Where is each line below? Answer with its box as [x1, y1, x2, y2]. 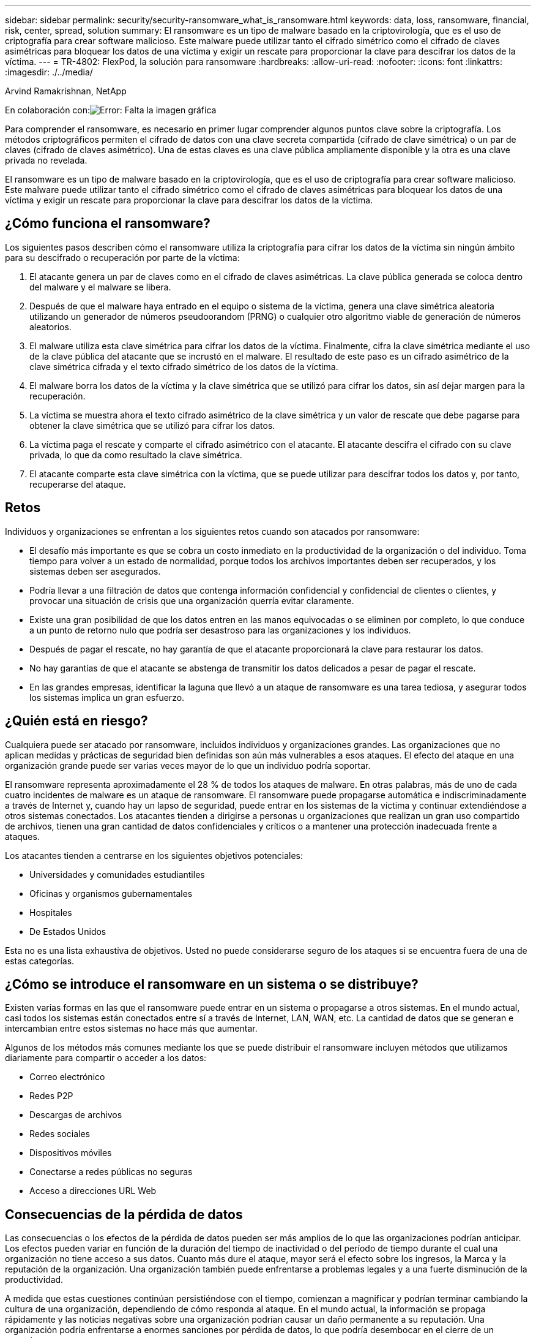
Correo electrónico [29, 1072, 105, 1083]
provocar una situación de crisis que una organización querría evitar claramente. [29, 595, 354, 606]
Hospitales [29, 907, 72, 918]
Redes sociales [29, 1128, 91, 1140]
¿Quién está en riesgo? [5, 713, 148, 729]
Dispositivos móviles [29, 1147, 112, 1158]
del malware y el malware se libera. [29, 281, 171, 292]
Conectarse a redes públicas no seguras [29, 1166, 193, 1177]
